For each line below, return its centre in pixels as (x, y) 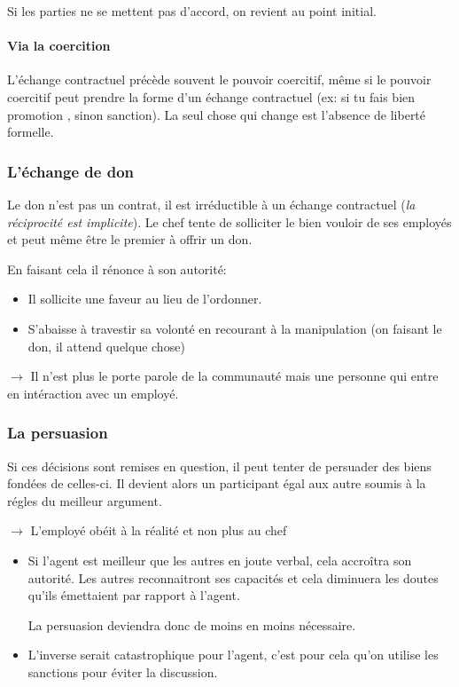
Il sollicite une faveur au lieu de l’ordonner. (145, 299)
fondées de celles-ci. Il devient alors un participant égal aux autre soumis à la (217, 483)
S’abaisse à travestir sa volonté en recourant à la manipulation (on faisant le (235, 328)
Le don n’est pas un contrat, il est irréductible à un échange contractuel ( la (211, 204)
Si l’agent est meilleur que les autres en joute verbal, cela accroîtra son (220, 560)
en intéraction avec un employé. (93, 393)
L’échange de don (70, 171)
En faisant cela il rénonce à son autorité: (117, 268)
